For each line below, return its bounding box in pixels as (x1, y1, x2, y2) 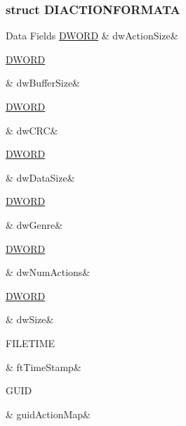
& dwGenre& (6, 217, 63, 232)
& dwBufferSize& (6, 75, 81, 90)
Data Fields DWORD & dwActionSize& (6, 28, 178, 43)
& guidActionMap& (6, 406, 91, 421)
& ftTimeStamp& (6, 359, 81, 374)
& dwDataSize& (6, 170, 75, 184)
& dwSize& (6, 312, 54, 327)
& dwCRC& (6, 123, 58, 137)
